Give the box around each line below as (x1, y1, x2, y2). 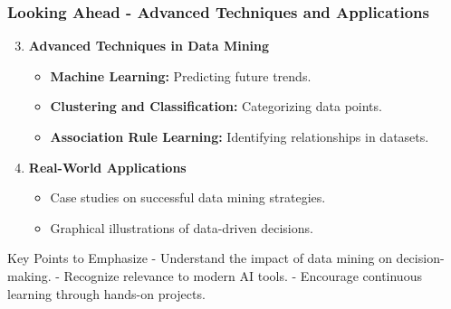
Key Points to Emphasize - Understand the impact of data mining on (7, 248, 392, 267)
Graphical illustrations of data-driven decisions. (50, 218, 313, 237)
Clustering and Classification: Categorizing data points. (50, 97, 382, 116)
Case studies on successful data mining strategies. (50, 188, 326, 207)
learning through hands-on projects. (7, 284, 206, 303)
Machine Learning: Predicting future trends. (50, 66, 312, 85)
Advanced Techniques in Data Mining (28, 36, 270, 55)
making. (7, 266, 52, 285)
